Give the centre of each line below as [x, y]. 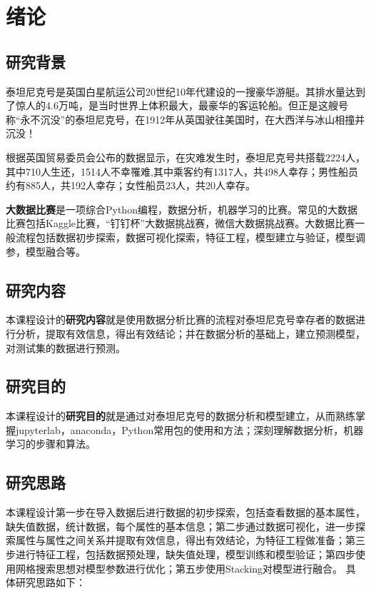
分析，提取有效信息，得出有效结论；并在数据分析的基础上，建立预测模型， [190, 333]
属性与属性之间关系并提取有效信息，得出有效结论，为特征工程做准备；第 [185, 540]
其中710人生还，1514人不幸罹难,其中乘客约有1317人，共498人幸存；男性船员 [182, 171]
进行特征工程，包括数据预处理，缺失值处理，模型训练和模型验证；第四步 [185, 554]
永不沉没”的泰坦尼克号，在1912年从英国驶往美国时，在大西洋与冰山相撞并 [193, 119]
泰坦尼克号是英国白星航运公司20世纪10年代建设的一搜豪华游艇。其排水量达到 [185, 91]
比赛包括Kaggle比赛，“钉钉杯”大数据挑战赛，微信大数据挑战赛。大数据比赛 [181, 223]
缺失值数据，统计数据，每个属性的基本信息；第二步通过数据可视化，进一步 [181, 526]
